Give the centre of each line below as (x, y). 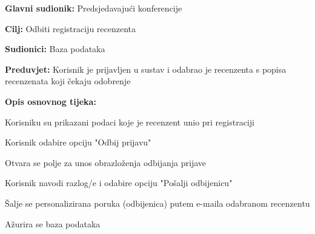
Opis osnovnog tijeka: (51, 101)
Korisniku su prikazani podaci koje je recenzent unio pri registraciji (130, 122)
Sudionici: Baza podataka (55, 49)
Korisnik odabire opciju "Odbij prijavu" (78, 142)
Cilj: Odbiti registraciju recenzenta (71, 28)
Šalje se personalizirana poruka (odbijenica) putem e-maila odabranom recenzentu (157, 203)
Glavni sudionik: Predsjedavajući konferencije (94, 8)
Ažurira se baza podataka (53, 223)
